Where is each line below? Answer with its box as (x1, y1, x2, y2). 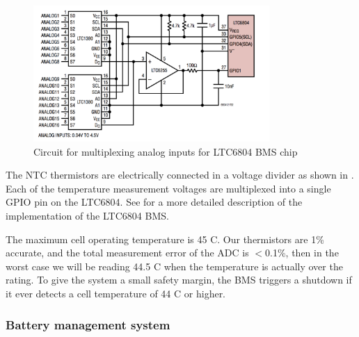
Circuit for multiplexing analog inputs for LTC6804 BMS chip (33, 144, 298, 158)
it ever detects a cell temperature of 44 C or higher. (6, 286, 226, 301)
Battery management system (6, 315, 170, 333)
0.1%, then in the (265, 245, 339, 260)
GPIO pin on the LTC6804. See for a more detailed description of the (6, 195, 303, 209)
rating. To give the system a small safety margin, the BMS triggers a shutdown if (6, 272, 352, 287)
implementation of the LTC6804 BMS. (6, 208, 169, 223)
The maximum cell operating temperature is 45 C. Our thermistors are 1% (6, 231, 324, 246)
